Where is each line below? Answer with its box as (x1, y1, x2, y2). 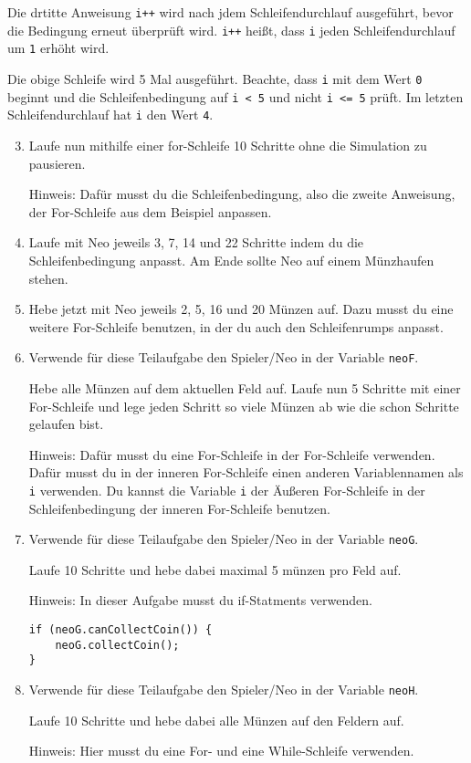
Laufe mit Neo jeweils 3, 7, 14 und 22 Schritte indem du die (28, 233, 364, 252)
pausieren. (28, 153, 86, 172)
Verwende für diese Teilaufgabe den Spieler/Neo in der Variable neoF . (28, 348, 419, 367)
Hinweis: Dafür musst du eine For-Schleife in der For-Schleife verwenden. (28, 444, 435, 464)
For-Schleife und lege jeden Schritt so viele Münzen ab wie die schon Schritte (28, 396, 459, 415)
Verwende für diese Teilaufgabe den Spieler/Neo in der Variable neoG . (28, 529, 419, 549)
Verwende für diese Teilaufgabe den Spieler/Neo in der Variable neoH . (28, 679, 419, 698)
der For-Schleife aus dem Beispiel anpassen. (28, 202, 272, 221)
